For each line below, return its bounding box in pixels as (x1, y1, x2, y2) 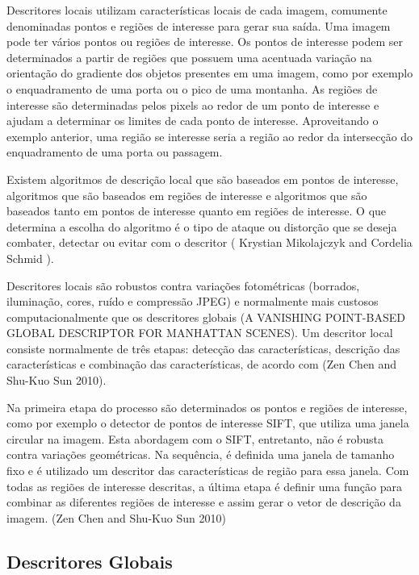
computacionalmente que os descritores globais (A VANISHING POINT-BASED (6, 308, 405, 325)
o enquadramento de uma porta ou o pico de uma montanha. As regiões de (6, 80, 378, 97)
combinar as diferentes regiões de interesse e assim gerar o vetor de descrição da (6, 494, 401, 510)
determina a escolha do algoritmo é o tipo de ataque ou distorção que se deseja (6, 218, 397, 235)
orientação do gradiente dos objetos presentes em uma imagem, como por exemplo (6, 65, 413, 81)
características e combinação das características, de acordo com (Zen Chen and (6, 356, 397, 373)
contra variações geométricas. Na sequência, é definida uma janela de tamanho (6, 446, 395, 463)
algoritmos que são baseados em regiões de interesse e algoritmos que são (6, 186, 367, 203)
